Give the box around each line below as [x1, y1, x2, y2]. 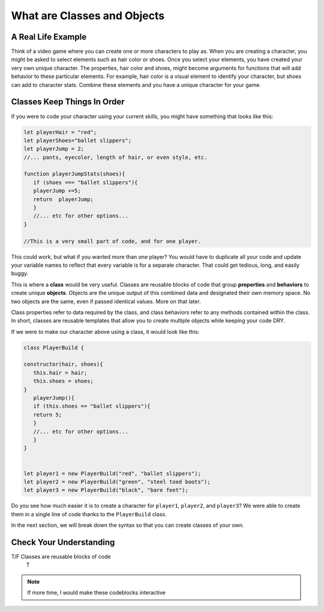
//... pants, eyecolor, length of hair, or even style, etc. [23, 153, 208, 161]
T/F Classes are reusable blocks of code [11, 553, 111, 560]
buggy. [11, 270, 29, 277]
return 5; [33, 411, 62, 418]
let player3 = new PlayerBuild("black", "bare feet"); [23, 487, 188, 494]
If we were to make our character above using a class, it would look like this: [11, 328, 200, 335]
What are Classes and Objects [11, 9, 165, 22]
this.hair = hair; [33, 369, 88, 376]
